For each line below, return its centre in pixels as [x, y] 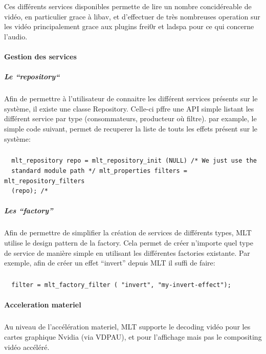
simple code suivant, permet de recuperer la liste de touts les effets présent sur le [131, 128]
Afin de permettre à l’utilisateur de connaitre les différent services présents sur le [131, 98]
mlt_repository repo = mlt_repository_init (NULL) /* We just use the [134, 161]
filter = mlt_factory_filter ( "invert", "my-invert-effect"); [121, 285]
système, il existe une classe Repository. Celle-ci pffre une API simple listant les [129, 108]
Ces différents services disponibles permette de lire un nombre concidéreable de [128, 6]
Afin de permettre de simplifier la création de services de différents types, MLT [128, 233]
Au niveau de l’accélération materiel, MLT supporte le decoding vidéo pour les [127, 327]
